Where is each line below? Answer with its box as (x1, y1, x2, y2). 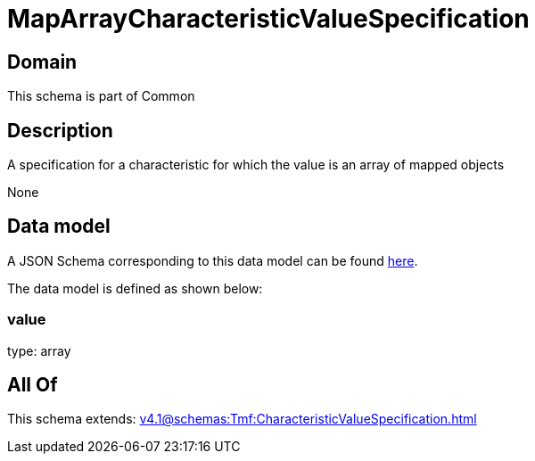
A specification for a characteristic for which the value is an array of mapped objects (7, 157, 505, 173)
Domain (7, 50, 78, 73)
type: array (7, 342, 71, 358)
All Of (7, 374, 58, 397)
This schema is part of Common (7, 88, 195, 104)
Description (7, 119, 113, 142)
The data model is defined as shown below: (7, 280, 263, 296)
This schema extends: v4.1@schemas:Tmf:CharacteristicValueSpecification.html (7, 411, 477, 427)
